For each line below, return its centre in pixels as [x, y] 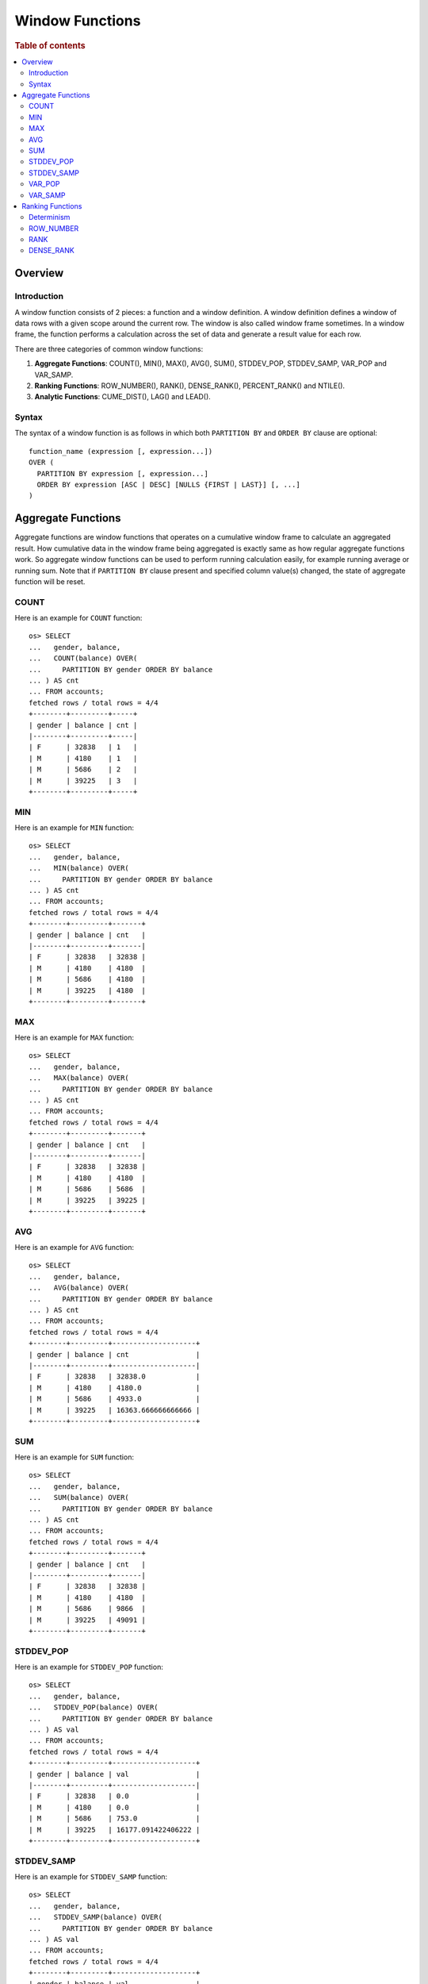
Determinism [50, 217]
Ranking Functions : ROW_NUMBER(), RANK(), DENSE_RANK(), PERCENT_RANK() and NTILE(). [189, 386]
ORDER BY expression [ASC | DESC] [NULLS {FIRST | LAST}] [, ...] [168, 485]
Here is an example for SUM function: [75, 1457]
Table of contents [50, 45]
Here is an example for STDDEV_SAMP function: [91, 1877]
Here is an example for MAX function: [75, 1038]
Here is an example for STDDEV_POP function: [89, 1667]
